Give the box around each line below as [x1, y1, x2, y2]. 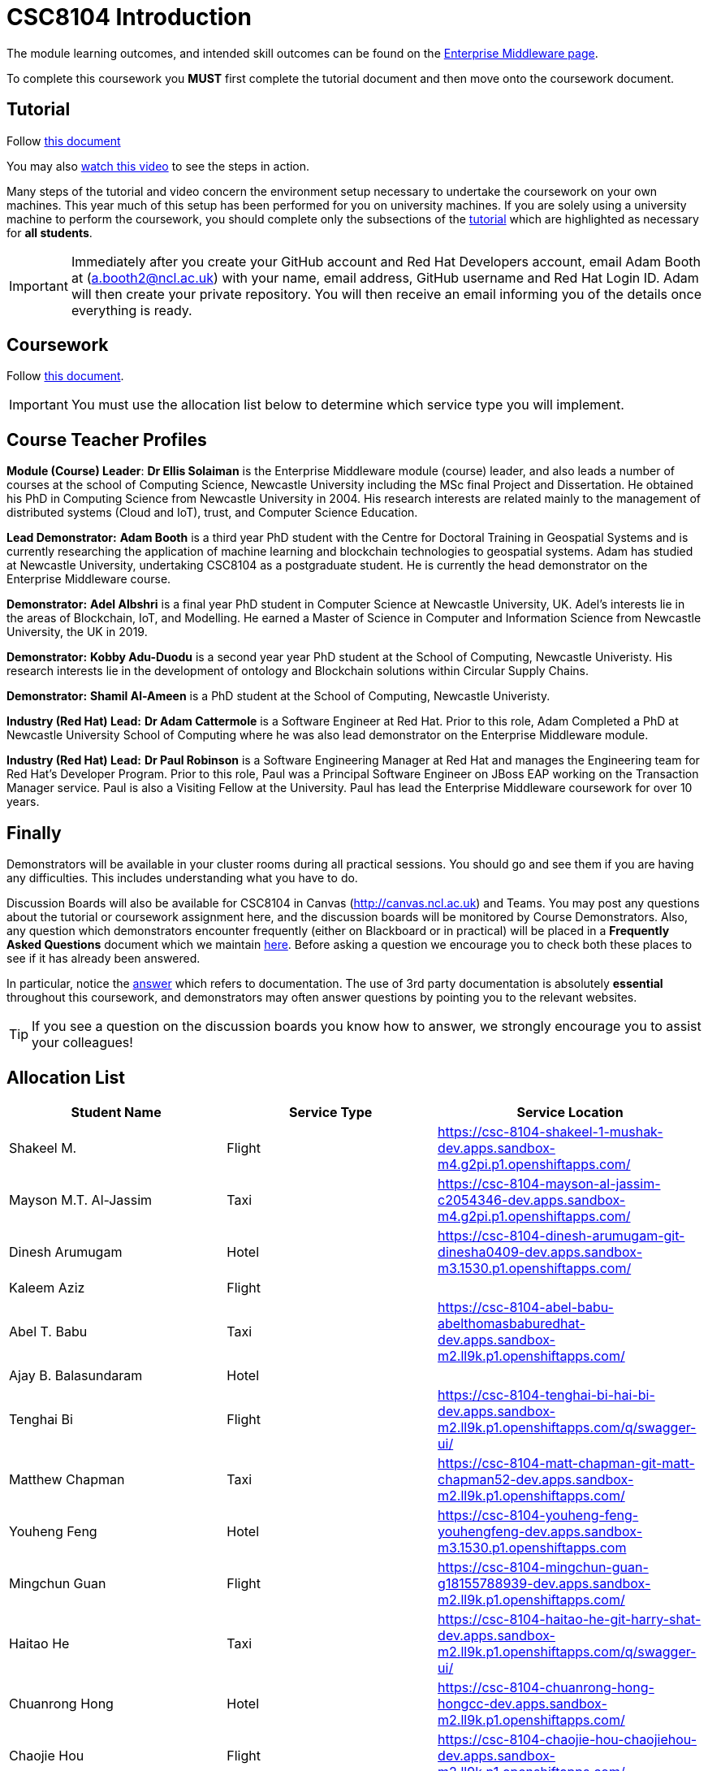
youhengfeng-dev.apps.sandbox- [438, 1522, 643, 1539]
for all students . [6, 225, 93, 240]
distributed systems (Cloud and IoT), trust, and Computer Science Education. [6, 505, 418, 520]
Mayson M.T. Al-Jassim [9, 1191, 153, 1208]
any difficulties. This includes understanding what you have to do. [6, 871, 358, 885]
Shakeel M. [9, 1139, 77, 1156]
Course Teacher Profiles [6, 429, 207, 450]
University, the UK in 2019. [6, 625, 148, 639]
